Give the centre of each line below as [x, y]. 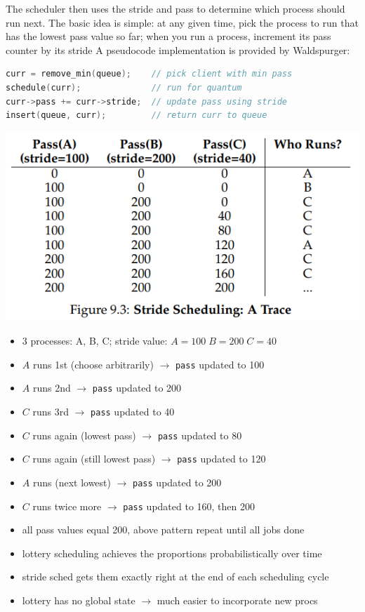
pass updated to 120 [221, 459]
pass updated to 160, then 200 [189, 506]
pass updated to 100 [220, 364]
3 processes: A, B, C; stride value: [95, 340]
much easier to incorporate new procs [237, 600]
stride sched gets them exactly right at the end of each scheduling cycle [175, 577]
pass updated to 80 [200, 435]
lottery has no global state [79, 600]
